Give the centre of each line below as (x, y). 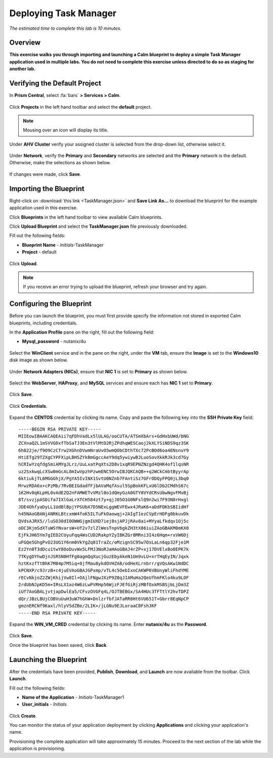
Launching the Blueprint (48, 659)
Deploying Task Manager (63, 13)
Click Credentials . (28, 406)
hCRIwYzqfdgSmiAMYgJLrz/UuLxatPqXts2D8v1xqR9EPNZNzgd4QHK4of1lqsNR (104, 464)
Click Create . (23, 716)
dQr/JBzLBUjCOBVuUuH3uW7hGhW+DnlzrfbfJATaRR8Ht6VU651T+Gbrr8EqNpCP (104, 599)
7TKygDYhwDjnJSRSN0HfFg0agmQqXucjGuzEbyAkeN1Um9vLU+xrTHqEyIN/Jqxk (104, 556)
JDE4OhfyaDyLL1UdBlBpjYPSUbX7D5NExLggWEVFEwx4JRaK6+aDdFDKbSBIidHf (104, 507)
